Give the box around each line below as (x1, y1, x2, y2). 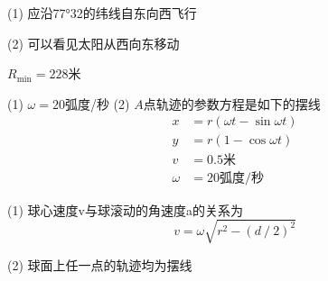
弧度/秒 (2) (64, 94, 130, 113)
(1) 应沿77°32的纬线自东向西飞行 (7, 4, 197, 22)
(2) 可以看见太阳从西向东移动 (7, 33, 180, 52)
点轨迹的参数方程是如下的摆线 (143, 94, 321, 113)
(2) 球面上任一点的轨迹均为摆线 (7, 255, 192, 274)
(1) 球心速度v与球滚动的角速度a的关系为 (7, 200, 243, 219)
